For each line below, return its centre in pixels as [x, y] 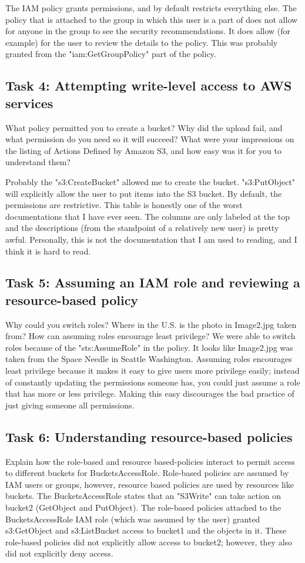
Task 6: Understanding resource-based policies [149, 436]
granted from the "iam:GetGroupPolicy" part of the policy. [111, 54]
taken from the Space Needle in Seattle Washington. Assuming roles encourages [149, 359]
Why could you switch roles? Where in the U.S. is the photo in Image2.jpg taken [151, 324]
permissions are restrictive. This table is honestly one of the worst [124, 205]
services [29, 103]
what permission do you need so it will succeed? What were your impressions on [150, 139]
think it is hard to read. [48, 251]
